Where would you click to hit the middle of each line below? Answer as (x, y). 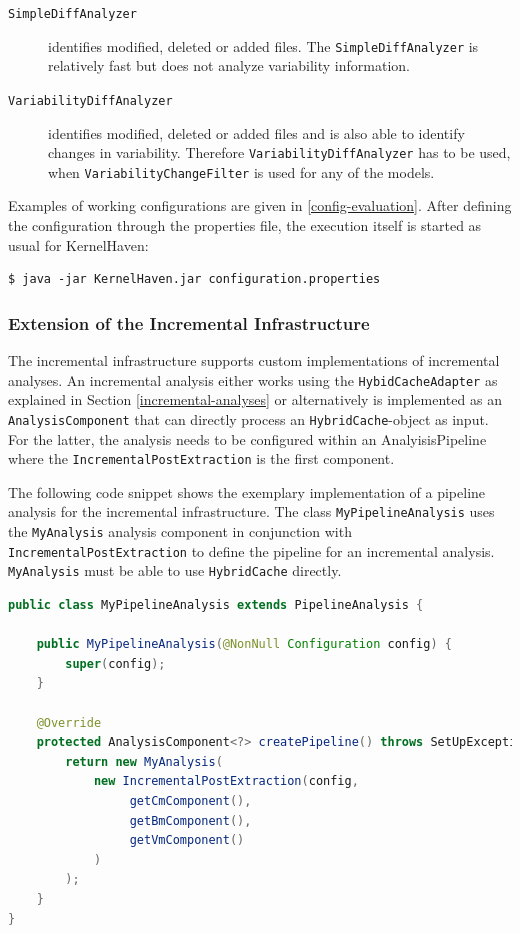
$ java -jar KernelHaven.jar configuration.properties (194, 279)
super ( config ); (115, 663)
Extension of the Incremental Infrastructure (189, 322)
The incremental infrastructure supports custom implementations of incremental (254, 360)
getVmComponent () (187, 840)
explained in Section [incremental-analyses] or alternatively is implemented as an (255, 399)
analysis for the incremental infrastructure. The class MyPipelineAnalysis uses (251, 511)
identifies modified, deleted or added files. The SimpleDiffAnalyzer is (263, 45)
